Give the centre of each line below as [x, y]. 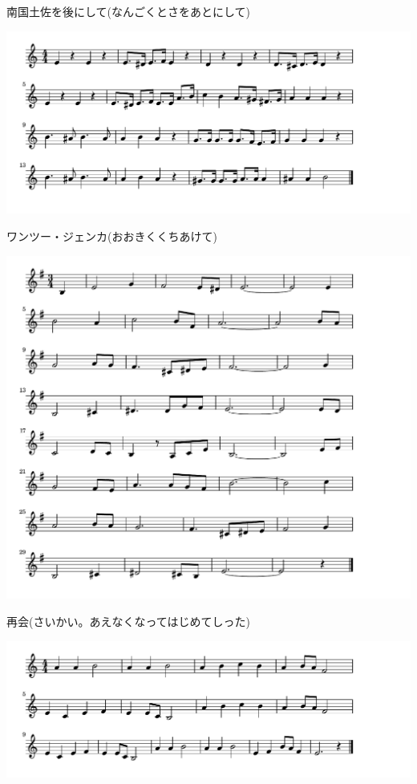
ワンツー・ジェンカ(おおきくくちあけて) [112, 236]
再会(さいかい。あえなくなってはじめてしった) [128, 621]
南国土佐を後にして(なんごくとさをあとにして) [129, 11]
